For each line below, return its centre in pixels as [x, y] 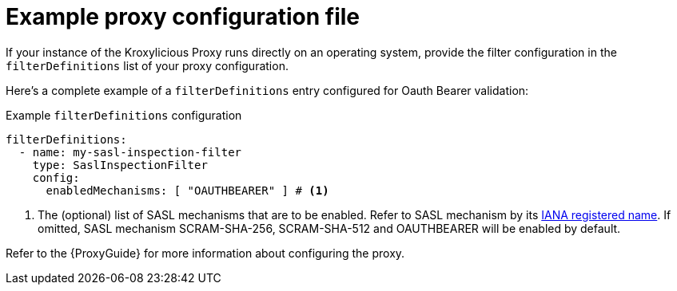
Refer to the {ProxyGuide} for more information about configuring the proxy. [205, 253]
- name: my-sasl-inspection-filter [130, 152]
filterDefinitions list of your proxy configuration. [147, 65]
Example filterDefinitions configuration [124, 115]
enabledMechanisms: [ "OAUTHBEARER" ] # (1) [187, 190]
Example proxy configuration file [183, 17]
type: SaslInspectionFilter [120, 165]
